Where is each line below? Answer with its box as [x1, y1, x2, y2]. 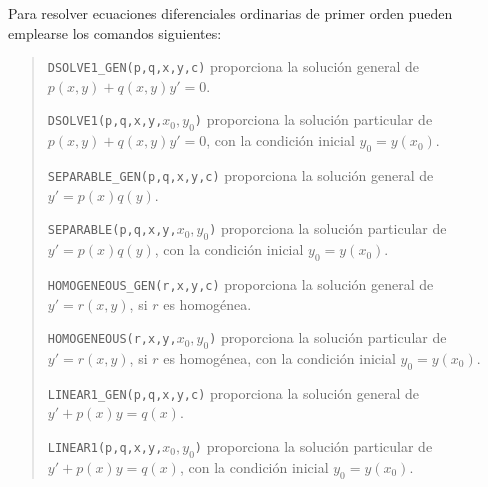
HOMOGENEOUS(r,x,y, [47, 332, 177, 347]
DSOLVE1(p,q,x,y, [47, 114, 163, 129]
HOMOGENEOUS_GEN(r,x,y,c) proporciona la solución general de [47, 273, 434, 294]
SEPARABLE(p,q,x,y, [47, 223, 177, 238]
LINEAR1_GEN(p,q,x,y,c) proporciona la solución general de [47, 382, 420, 403]
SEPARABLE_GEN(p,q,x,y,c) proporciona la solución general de [47, 165, 434, 186]
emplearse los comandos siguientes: [8, 22, 222, 43]
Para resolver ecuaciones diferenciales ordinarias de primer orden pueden [8, 3, 453, 23]
